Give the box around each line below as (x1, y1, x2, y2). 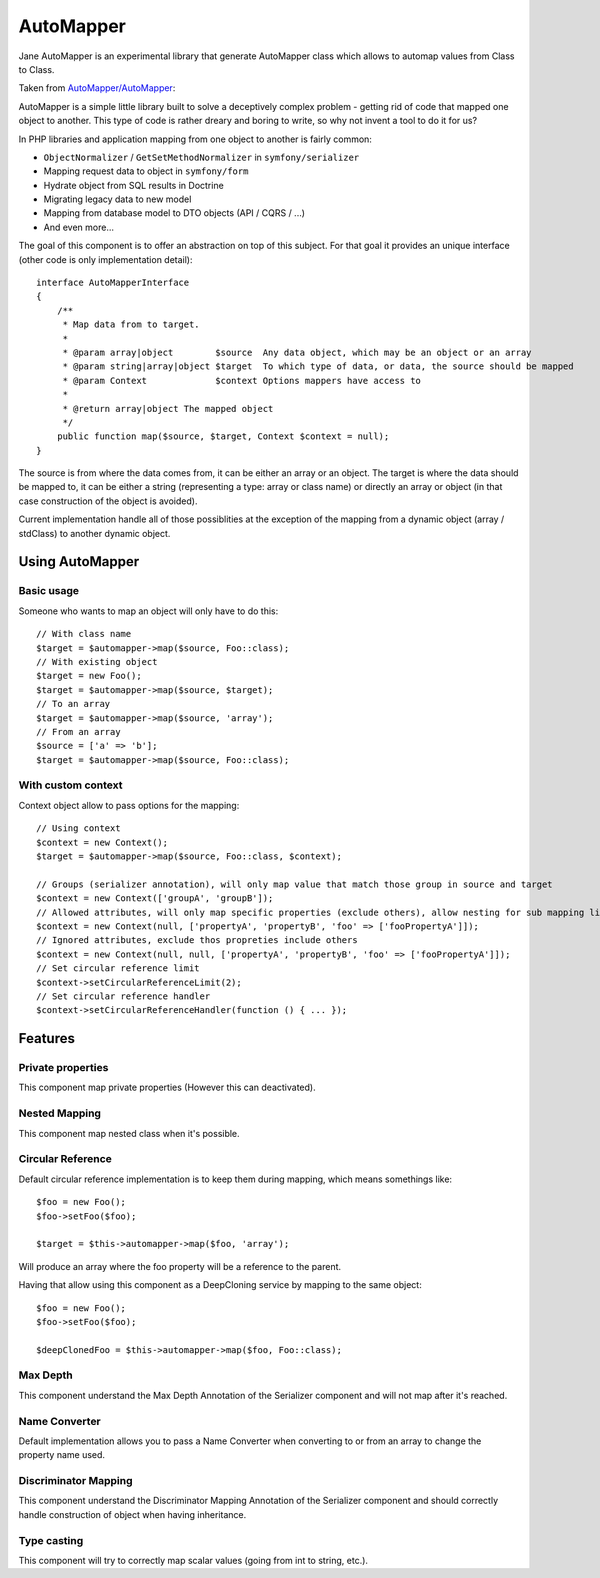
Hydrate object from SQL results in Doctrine (43, 179, 224, 191)
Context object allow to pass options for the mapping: (18, 799, 240, 811)
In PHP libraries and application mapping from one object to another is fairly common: (18, 133, 372, 145)
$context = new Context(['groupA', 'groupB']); (36, 893, 274, 904)
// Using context (36, 823, 121, 834)
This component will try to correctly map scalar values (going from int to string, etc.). (18, 1555, 369, 1567)
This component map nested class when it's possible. (18, 1127, 240, 1139)
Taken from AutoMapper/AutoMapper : (18, 82, 176, 94)
